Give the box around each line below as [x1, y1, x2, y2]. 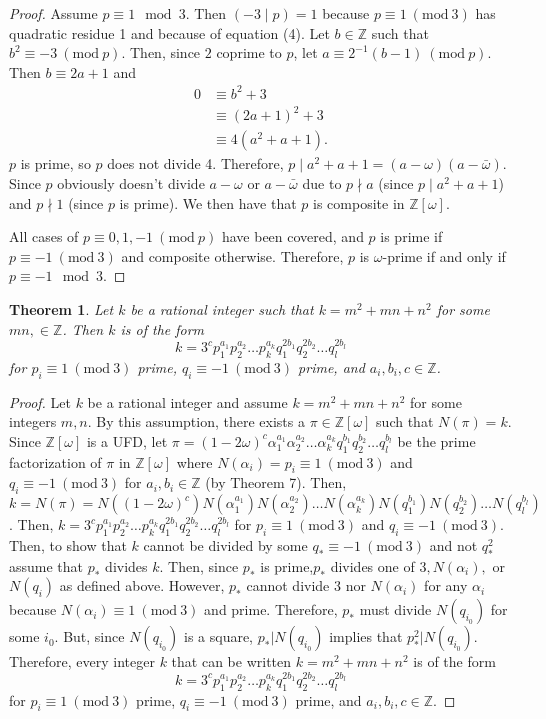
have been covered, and [221, 226, 364, 247]
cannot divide [246, 575, 330, 596]
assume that [9, 555, 84, 576]
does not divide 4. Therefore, [107, 153, 284, 174]
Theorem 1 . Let [9, 299, 114, 320]
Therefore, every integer [9, 651, 155, 672]
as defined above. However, [59, 575, 225, 596]
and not [429, 535, 478, 556]
